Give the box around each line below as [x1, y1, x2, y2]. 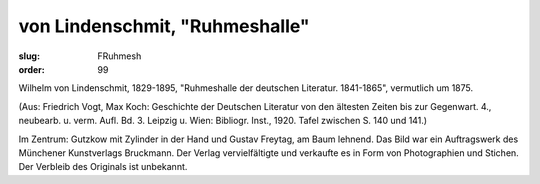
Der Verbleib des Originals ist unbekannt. [18, 161, 188, 173]
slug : [18, 50, 40, 62]
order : [18, 63, 45, 75]
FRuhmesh [97, 50, 142, 62]
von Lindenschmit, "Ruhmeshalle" [18, 15, 310, 37]
